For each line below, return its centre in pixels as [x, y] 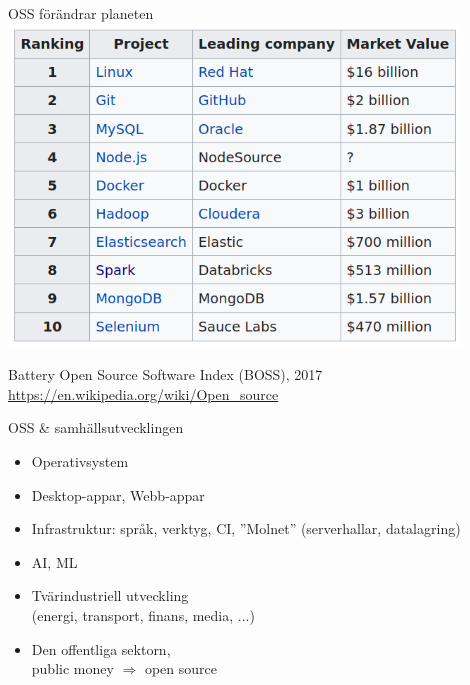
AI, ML [54, 561]
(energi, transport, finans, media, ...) [143, 615]
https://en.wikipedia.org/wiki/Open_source [143, 393]
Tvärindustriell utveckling [110, 595]
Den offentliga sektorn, [101, 648]
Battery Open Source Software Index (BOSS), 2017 [165, 374]
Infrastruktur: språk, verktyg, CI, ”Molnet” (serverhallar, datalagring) [246, 528]
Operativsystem [80, 461]
